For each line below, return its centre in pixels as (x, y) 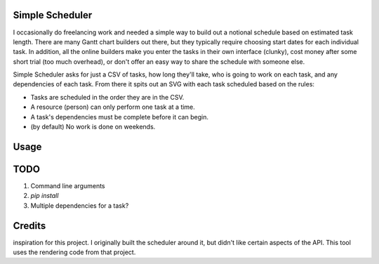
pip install (45, 196)
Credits (29, 226)
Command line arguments (68, 185)
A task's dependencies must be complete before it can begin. (119, 117)
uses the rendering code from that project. (74, 252)
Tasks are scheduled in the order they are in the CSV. (107, 97)
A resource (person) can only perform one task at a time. (113, 107)
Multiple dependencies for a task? (80, 205)
